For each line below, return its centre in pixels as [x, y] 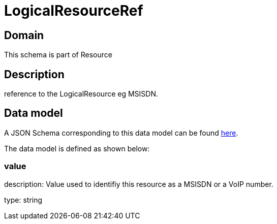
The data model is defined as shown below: [77, 148]
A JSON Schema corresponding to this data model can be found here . [121, 133]
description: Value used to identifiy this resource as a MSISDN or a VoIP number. [139, 184]
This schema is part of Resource [58, 55]
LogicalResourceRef [74, 11]
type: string [23, 200]
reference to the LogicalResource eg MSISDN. [81, 94]
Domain [24, 35]
